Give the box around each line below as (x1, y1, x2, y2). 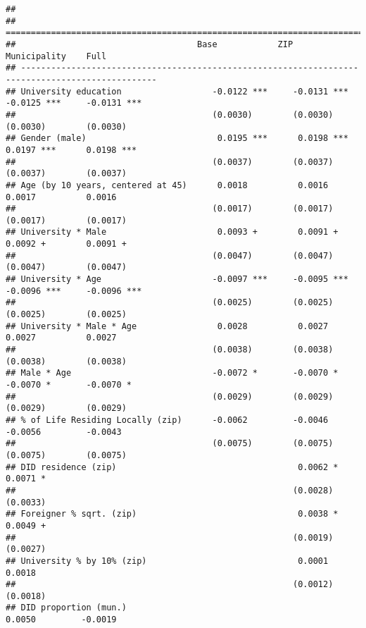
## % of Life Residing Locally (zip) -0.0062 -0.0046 (6, 414, 329, 425)
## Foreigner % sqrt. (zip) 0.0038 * (6, 509, 339, 519)
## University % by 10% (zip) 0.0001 (6, 555, 329, 566)
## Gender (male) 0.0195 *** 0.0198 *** (6, 133, 348, 144)
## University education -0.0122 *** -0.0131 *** (6, 86, 348, 97)
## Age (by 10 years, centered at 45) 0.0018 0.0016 (6, 180, 329, 190)
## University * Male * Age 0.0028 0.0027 (6, 321, 329, 331)
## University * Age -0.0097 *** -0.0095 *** (6, 274, 348, 285)
